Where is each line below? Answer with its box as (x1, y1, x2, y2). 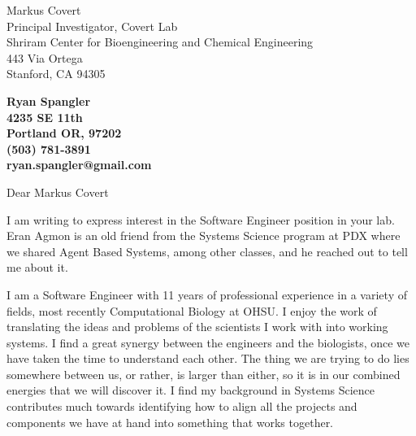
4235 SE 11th (6, 108, 83, 125)
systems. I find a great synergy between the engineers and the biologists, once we (6, 334, 410, 351)
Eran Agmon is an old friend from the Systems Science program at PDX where (6, 227, 401, 244)
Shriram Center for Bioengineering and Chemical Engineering (6, 33, 314, 50)
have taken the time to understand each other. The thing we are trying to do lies (6, 350, 409, 367)
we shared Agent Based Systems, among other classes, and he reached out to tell (6, 242, 408, 259)
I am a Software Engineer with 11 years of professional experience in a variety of (6, 286, 407, 303)
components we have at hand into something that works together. (6, 413, 334, 430)
